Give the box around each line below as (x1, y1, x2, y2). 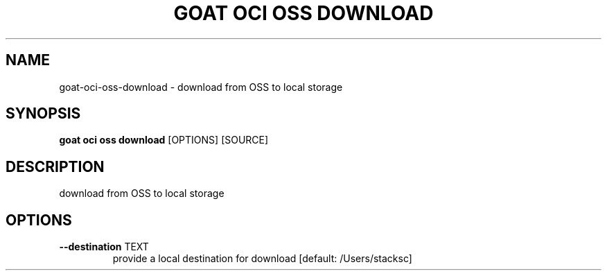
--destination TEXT (59, 241, 149, 253)
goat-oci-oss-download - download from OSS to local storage (59, 80, 343, 93)
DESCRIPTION (6, 157, 105, 175)
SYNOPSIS (6, 105, 81, 123)
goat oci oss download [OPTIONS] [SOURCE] (59, 134, 269, 146)
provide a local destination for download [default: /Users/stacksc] (112, 252, 412, 265)
